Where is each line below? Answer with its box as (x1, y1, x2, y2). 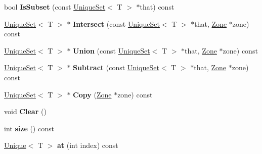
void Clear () (4, 106, 47, 117)
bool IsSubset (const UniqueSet (4, 2, 106, 12)
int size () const (4, 123, 54, 133)
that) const (140, 2, 174, 12)
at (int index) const (57, 140, 118, 150)
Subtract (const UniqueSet (73, 62, 159, 73)
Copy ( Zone (73, 89, 112, 99)
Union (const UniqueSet (73, 45, 150, 56)
